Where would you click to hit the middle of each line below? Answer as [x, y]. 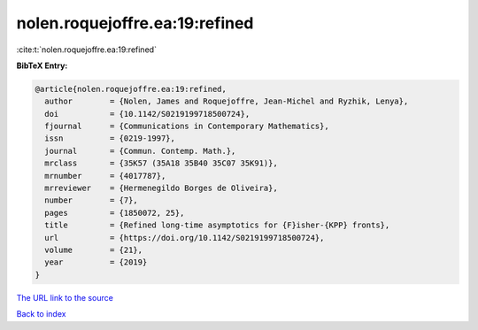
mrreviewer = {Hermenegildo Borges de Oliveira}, [161, 188]
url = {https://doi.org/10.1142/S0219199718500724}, [185, 238]
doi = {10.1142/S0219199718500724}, [147, 114]
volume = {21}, [94, 250]
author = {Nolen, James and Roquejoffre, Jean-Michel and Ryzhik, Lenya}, [227, 101]
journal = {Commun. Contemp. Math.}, [140, 151]
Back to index [41, 314]
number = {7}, [92, 200]
